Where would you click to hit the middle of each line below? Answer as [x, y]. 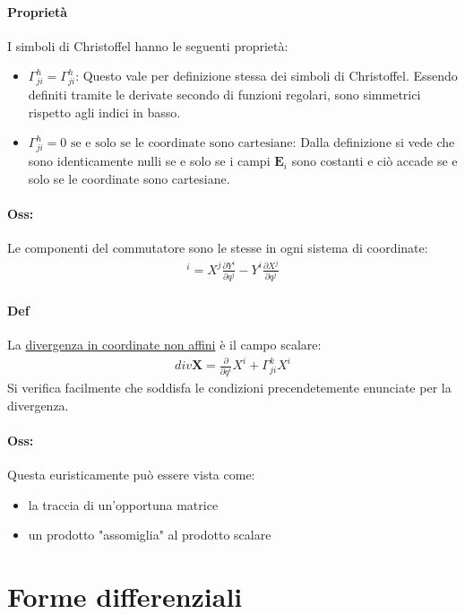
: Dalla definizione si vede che [374, 142]
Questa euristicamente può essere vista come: [131, 475]
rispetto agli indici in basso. [104, 112]
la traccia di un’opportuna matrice [123, 504]
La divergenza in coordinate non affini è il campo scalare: [164, 344]
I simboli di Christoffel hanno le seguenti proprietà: [148, 45]
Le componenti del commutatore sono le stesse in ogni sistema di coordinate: [218, 248]
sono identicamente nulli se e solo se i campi [149, 161]
